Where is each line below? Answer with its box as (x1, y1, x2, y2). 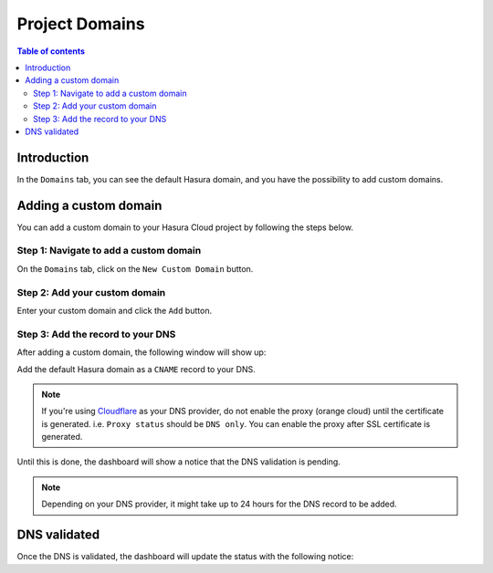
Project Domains (16, 14, 145, 34)
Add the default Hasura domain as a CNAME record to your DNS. (16, 363, 256, 374)
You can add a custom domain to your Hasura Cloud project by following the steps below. (16, 222, 353, 233)
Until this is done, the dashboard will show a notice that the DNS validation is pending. (16, 456, 341, 467)
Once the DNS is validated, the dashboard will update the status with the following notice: (16, 551, 354, 562)
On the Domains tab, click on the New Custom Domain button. (16, 263, 254, 274)
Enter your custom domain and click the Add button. (16, 305, 213, 316)
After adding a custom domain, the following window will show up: (16, 347, 267, 358)
